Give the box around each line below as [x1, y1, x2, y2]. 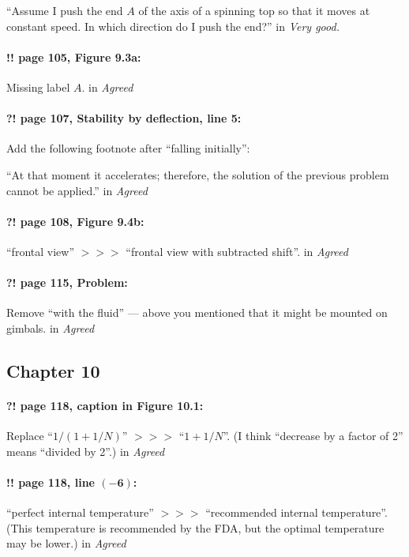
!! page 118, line [6, 473, 95, 490]
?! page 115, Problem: [6, 274, 128, 291]
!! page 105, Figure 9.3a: [6, 48, 141, 65]
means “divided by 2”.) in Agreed [6, 442, 165, 459]
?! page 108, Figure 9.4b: [6, 213, 144, 229]
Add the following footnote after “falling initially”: [6, 140, 250, 156]
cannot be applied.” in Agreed [6, 182, 148, 198]
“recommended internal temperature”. [205, 504, 388, 521]
